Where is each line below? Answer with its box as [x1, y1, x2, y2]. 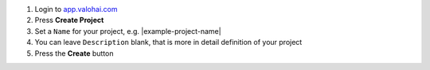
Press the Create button [34, 48, 114, 58]
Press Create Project [34, 16, 104, 25]
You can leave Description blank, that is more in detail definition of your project [34, 38, 303, 47]
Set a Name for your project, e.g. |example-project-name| [34, 26, 222, 35]
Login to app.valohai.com [34, 5, 118, 13]
